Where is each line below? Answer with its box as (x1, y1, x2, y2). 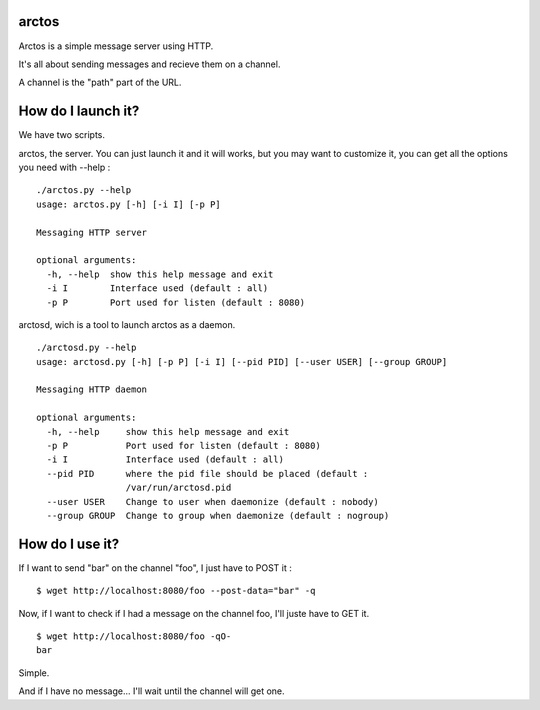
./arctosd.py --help (36, 342, 137, 354)
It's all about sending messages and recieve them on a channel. (18, 58, 281, 70)
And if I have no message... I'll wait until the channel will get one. (18, 685, 285, 697)
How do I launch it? (18, 103, 140, 120)
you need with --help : (18, 161, 111, 173)
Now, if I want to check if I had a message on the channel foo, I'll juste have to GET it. (18, 607, 370, 619)
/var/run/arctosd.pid (125, 482, 232, 494)
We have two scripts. (18, 129, 105, 141)
